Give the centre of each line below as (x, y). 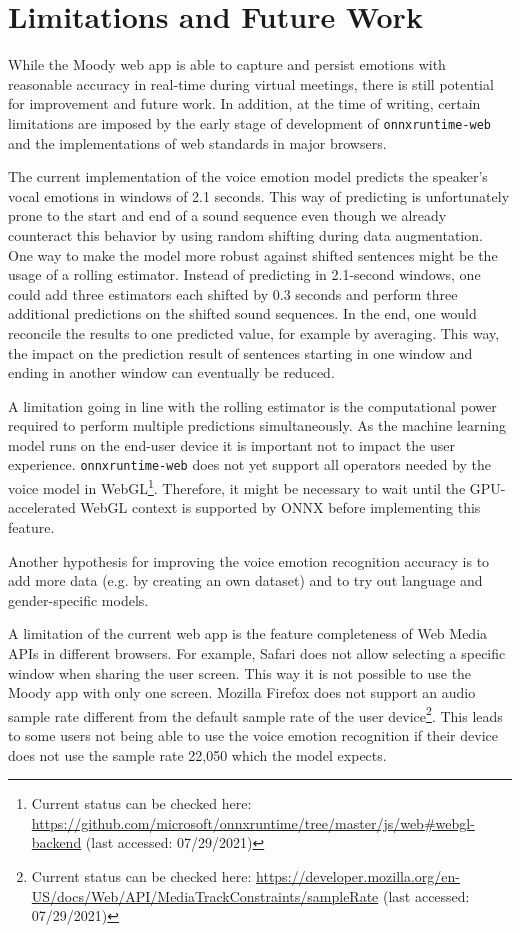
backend (56, 842)
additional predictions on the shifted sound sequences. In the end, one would (242, 313)
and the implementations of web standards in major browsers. (197, 142)
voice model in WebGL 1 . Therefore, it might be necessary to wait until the (237, 486)
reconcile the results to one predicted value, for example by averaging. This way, (254, 332)
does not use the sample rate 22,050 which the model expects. (197, 754)
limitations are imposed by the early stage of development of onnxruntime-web (249, 122)
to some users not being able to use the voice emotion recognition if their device (253, 734)
